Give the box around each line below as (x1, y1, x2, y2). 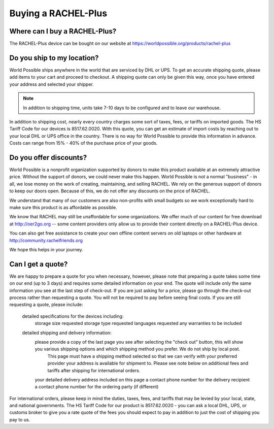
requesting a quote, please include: (9, 302, 83, 308)
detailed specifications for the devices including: (22, 313, 124, 319)
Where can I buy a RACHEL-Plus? (9, 27, 117, 36)
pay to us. (9, 416, 30, 422)
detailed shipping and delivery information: (22, 329, 112, 336)
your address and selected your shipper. (9, 81, 94, 87)
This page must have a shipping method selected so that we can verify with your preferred (47, 353, 237, 359)
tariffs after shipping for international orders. (47, 367, 141, 373)
